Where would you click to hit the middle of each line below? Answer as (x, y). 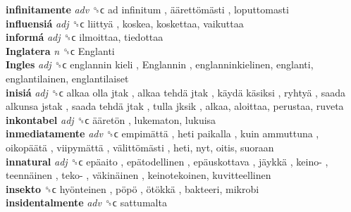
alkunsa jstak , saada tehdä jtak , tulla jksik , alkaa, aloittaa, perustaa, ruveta (175, 106)
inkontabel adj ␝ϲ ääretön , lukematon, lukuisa (111, 119)
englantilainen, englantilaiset (67, 78)
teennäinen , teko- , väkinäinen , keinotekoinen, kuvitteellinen (138, 175)
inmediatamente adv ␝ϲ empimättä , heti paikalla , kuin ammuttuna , (162, 133)
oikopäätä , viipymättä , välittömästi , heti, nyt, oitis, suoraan (140, 147)
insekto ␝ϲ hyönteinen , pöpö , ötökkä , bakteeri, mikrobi (133, 188)
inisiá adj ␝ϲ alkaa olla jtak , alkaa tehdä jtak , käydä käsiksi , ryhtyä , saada (175, 92)
